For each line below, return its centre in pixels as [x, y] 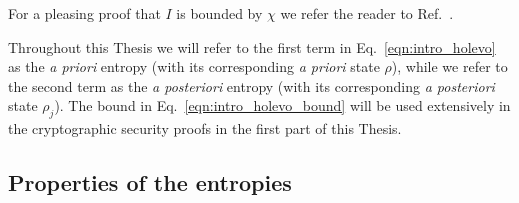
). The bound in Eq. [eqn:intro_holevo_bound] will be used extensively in [282, 105]
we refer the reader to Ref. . [367, 13]
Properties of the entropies [150, 182]
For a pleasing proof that [84, 13]
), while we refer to [449, 66]
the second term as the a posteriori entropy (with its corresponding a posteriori [251, 85]
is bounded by [219, 13]
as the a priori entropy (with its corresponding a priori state [194, 66]
